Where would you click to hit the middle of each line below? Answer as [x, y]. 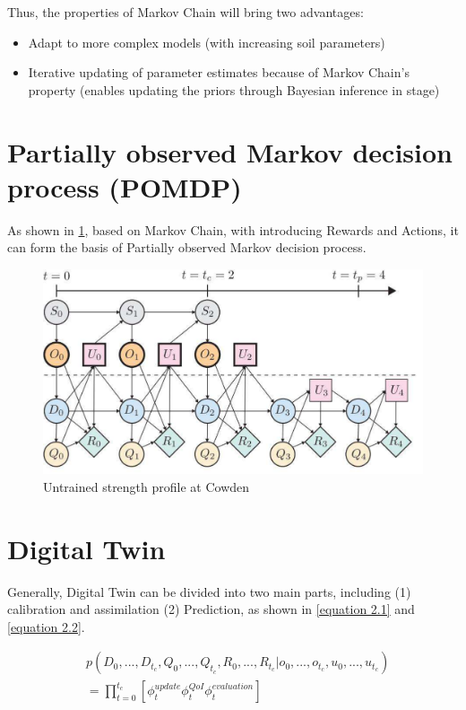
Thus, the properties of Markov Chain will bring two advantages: [186, 12]
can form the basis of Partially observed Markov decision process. [187, 247]
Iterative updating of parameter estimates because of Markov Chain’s [219, 72]
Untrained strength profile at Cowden [147, 486]
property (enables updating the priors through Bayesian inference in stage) [234, 89]
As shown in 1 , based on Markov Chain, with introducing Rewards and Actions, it [233, 229]
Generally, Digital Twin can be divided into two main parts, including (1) [209, 591]
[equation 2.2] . [46, 626]
